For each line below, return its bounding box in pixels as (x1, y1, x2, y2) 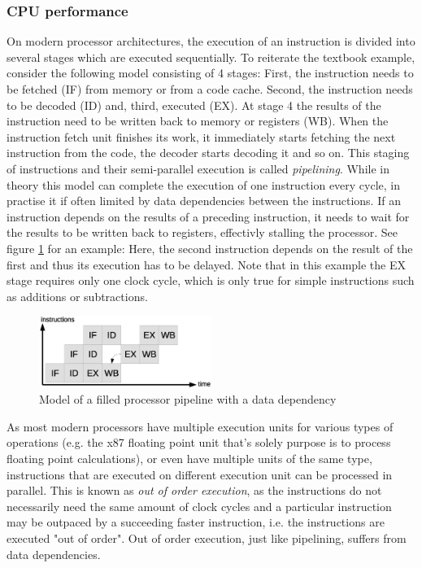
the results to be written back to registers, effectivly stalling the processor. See (7, 224, 398, 241)
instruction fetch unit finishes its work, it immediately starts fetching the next (7, 128, 396, 145)
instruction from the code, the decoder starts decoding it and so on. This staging (7, 144, 410, 161)
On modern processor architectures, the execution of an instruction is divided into (7, 33, 415, 50)
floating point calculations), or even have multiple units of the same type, (7, 450, 372, 467)
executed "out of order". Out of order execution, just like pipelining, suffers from (7, 530, 407, 547)
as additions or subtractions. (7, 287, 148, 304)
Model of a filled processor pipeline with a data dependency (39, 391, 337, 408)
